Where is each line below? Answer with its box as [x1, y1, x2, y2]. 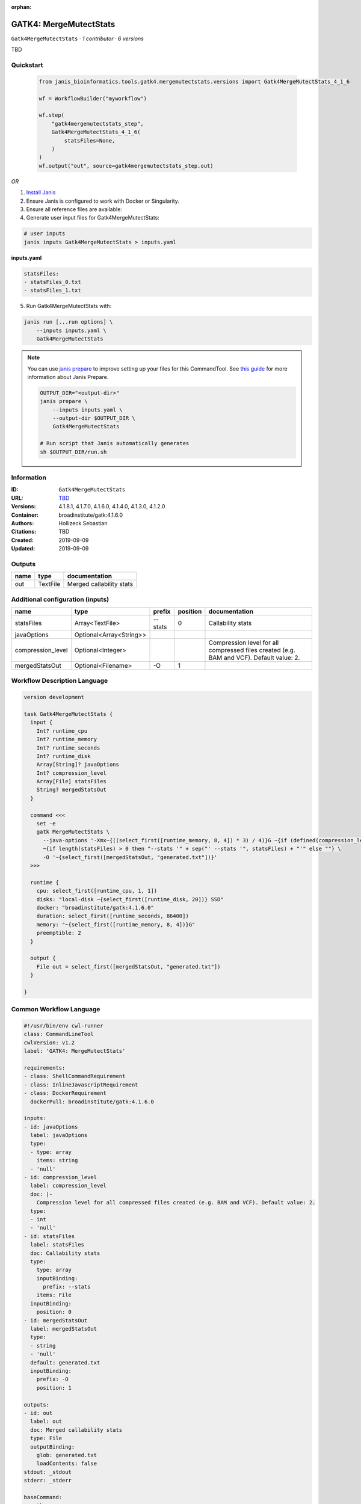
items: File [36, 1292, 72, 1299]
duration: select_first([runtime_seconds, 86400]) [36, 913, 189, 920]
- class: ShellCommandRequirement [23, 1073, 126, 1080]
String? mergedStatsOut [36, 786, 106, 794]
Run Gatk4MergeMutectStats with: [26, 303, 112, 310]
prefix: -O [36, 1376, 69, 1383]
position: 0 [36, 1308, 72, 1316]
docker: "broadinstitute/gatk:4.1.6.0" [36, 904, 155, 911]
